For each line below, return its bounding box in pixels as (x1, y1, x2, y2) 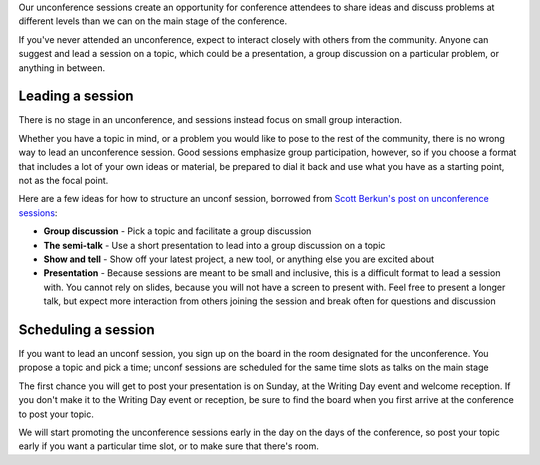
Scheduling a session (18, 321, 155, 338)
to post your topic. (18, 408, 94, 420)
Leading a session (18, 88, 134, 105)
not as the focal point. (18, 175, 109, 187)
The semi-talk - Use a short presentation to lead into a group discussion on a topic (43, 239, 386, 251)
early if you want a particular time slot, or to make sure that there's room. (18, 440, 320, 452)
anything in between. (18, 61, 105, 74)
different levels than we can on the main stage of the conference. (18, 15, 288, 27)
